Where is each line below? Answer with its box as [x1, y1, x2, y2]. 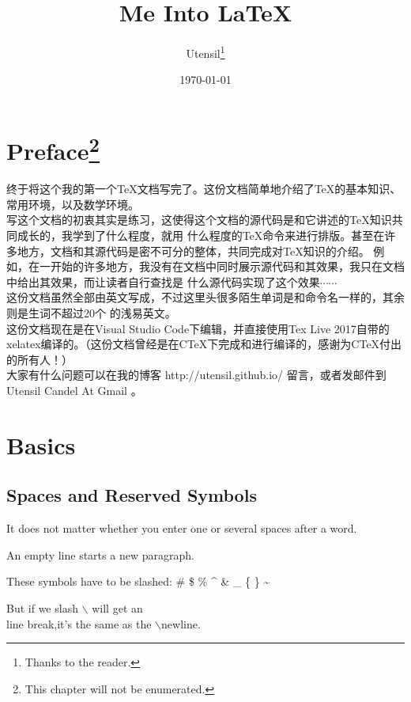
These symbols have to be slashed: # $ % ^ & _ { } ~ [6, 573, 270, 590]
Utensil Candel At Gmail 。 [6, 381, 142, 398]
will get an [92, 599, 143, 616]
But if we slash [6, 599, 78, 616]
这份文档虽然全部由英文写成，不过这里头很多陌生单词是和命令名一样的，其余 [6, 289, 405, 305]
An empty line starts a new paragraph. [6, 546, 194, 563]
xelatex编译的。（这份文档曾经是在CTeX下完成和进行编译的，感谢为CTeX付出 [6, 336, 402, 352]
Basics [6, 428, 76, 461]
